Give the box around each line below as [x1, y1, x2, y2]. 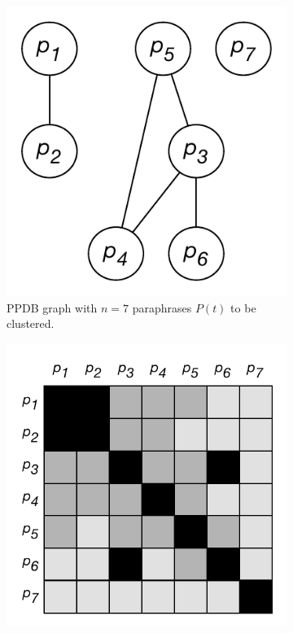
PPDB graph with [7, 299, 98, 316]
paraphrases [132, 299, 192, 316]
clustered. [7, 315, 55, 332]
